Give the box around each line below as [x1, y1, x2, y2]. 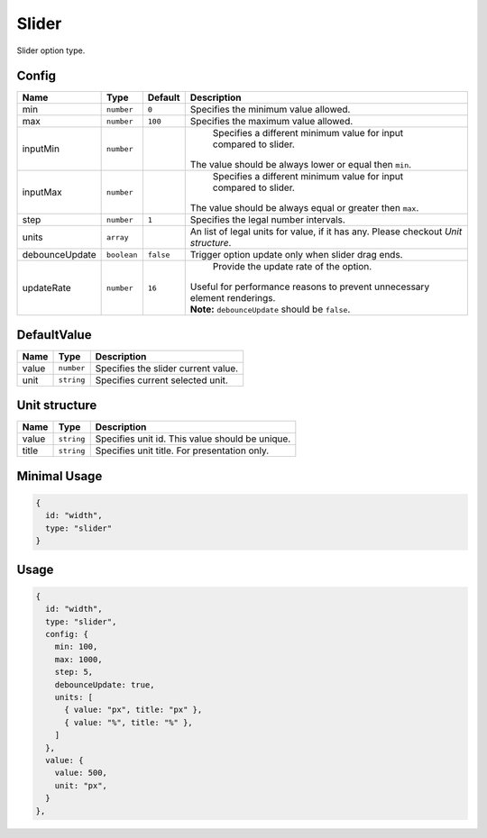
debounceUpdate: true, [54, 679, 155, 689]
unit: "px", [54, 780, 108, 790]
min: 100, [54, 642, 98, 652]
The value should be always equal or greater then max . [189, 202, 419, 214]
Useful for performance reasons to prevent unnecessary [189, 280, 430, 293]
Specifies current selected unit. [95, 374, 229, 387]
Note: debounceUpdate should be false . [189, 303, 351, 315]
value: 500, [54, 768, 108, 779]
